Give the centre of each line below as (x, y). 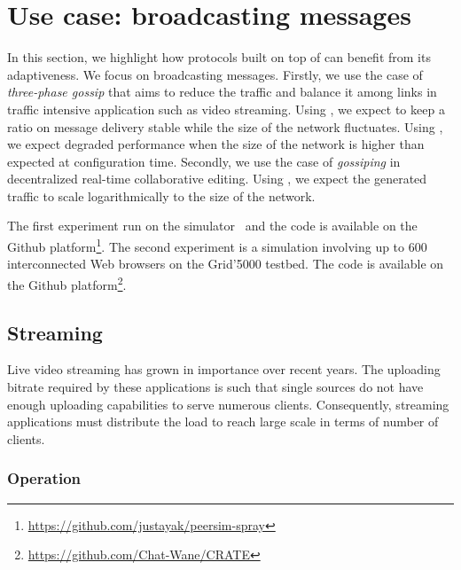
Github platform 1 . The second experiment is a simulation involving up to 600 (217, 245)
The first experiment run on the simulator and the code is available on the (212, 226)
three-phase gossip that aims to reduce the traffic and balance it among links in (222, 92)
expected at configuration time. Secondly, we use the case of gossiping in (204, 161)
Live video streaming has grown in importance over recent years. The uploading (224, 369)
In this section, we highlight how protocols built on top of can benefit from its (219, 57)
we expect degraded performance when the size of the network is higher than (216, 144)
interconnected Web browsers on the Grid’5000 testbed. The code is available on (226, 264)
